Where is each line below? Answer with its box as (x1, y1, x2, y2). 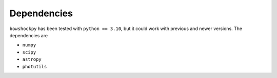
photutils (22, 64, 47, 69)
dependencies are (9, 32, 48, 38)
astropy (22, 57, 42, 62)
